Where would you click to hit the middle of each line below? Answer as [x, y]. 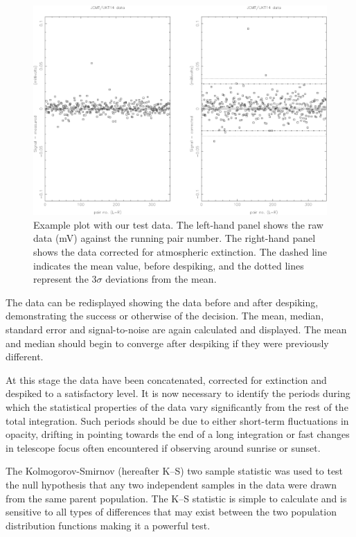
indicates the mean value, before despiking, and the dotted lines [169, 265]
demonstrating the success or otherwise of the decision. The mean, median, [165, 316]
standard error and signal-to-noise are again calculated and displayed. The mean [176, 329]
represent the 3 [65, 279]
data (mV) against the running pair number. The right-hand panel [175, 238]
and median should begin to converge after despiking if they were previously [167, 343]
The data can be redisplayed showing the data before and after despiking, [162, 302]
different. [25, 356]
